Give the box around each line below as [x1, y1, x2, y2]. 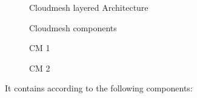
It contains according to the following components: [5, 82, 193, 94]
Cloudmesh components [29, 21, 117, 34]
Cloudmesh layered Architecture [29, 1, 149, 13]
